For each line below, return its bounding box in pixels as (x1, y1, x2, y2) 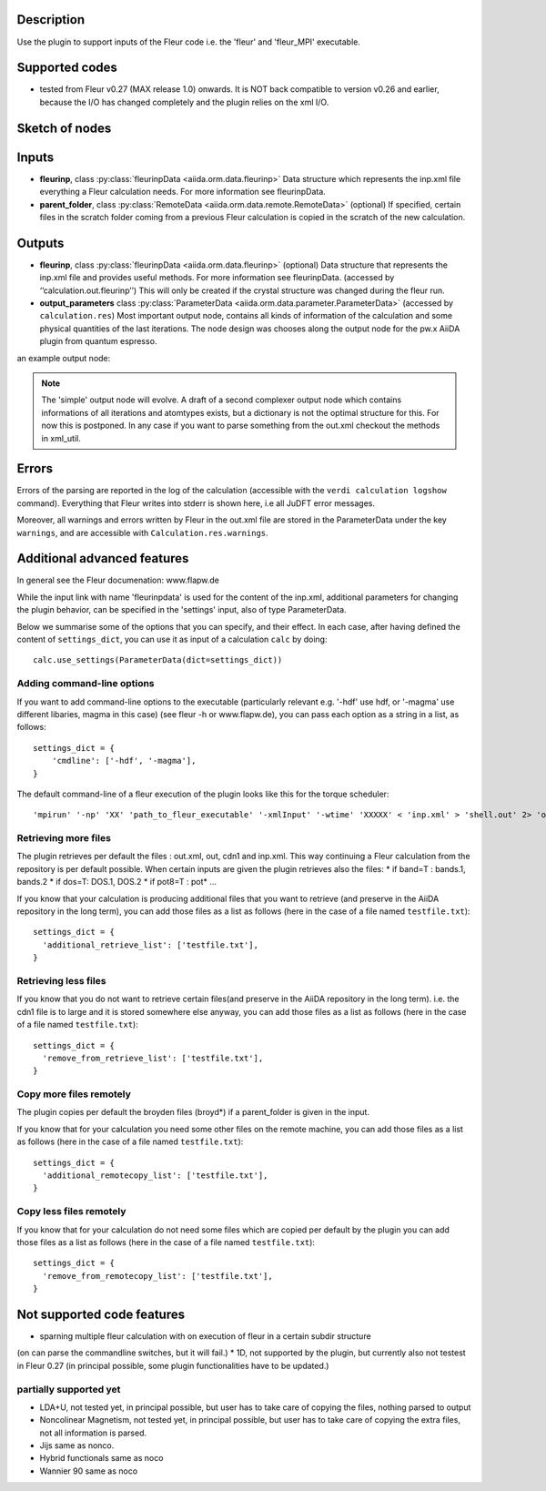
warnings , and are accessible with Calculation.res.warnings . (16, 527, 268, 538)
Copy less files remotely (16, 1205, 126, 1218)
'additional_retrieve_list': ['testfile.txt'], (42, 939, 259, 950)
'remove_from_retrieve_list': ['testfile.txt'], (42, 1052, 264, 1063)
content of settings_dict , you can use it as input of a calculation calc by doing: (16, 634, 328, 645)
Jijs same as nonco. (39, 1440, 115, 1451)
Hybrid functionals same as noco (39, 1453, 164, 1464)
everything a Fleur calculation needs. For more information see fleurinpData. (39, 187, 327, 198)
